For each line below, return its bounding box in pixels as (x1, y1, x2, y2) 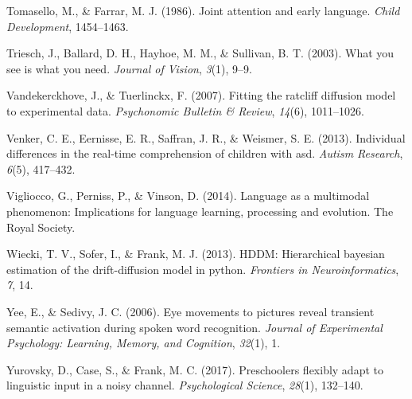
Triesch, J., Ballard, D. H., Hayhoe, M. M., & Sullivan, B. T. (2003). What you (6, 45, 395, 61)
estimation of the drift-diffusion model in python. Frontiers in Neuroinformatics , (6, 260, 399, 277)
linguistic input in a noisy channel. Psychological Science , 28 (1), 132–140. (6, 377, 363, 393)
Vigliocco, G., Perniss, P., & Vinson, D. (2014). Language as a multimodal (6, 187, 370, 204)
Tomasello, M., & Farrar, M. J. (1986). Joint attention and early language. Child (6, 2, 400, 18)
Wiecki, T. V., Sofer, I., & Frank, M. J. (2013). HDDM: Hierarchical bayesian (6, 245, 385, 262)
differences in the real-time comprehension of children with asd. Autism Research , (6, 145, 403, 162)
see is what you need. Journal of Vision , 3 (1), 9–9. (6, 60, 252, 76)
